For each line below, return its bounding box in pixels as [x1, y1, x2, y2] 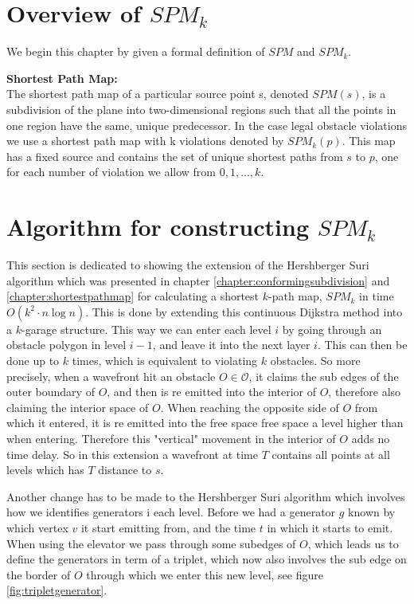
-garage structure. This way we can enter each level [21, 320, 271, 337]
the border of [6, 566, 71, 582]
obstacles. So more [270, 351, 361, 368]
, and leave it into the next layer [152, 336, 310, 353]
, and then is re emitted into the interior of [107, 383, 317, 400]
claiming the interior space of [6, 398, 149, 415]
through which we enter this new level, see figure [86, 566, 323, 582]
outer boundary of [6, 383, 95, 400]
